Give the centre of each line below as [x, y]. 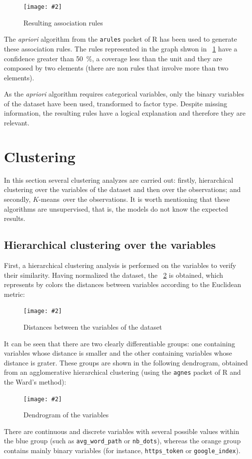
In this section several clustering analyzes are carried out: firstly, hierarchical [119, 180]
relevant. [17, 123]
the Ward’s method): [35, 382]
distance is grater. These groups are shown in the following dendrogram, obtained [126, 362]
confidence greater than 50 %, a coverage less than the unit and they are [113, 58]
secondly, [17, 199]
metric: [14, 294]
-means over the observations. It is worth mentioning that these [134, 199]
